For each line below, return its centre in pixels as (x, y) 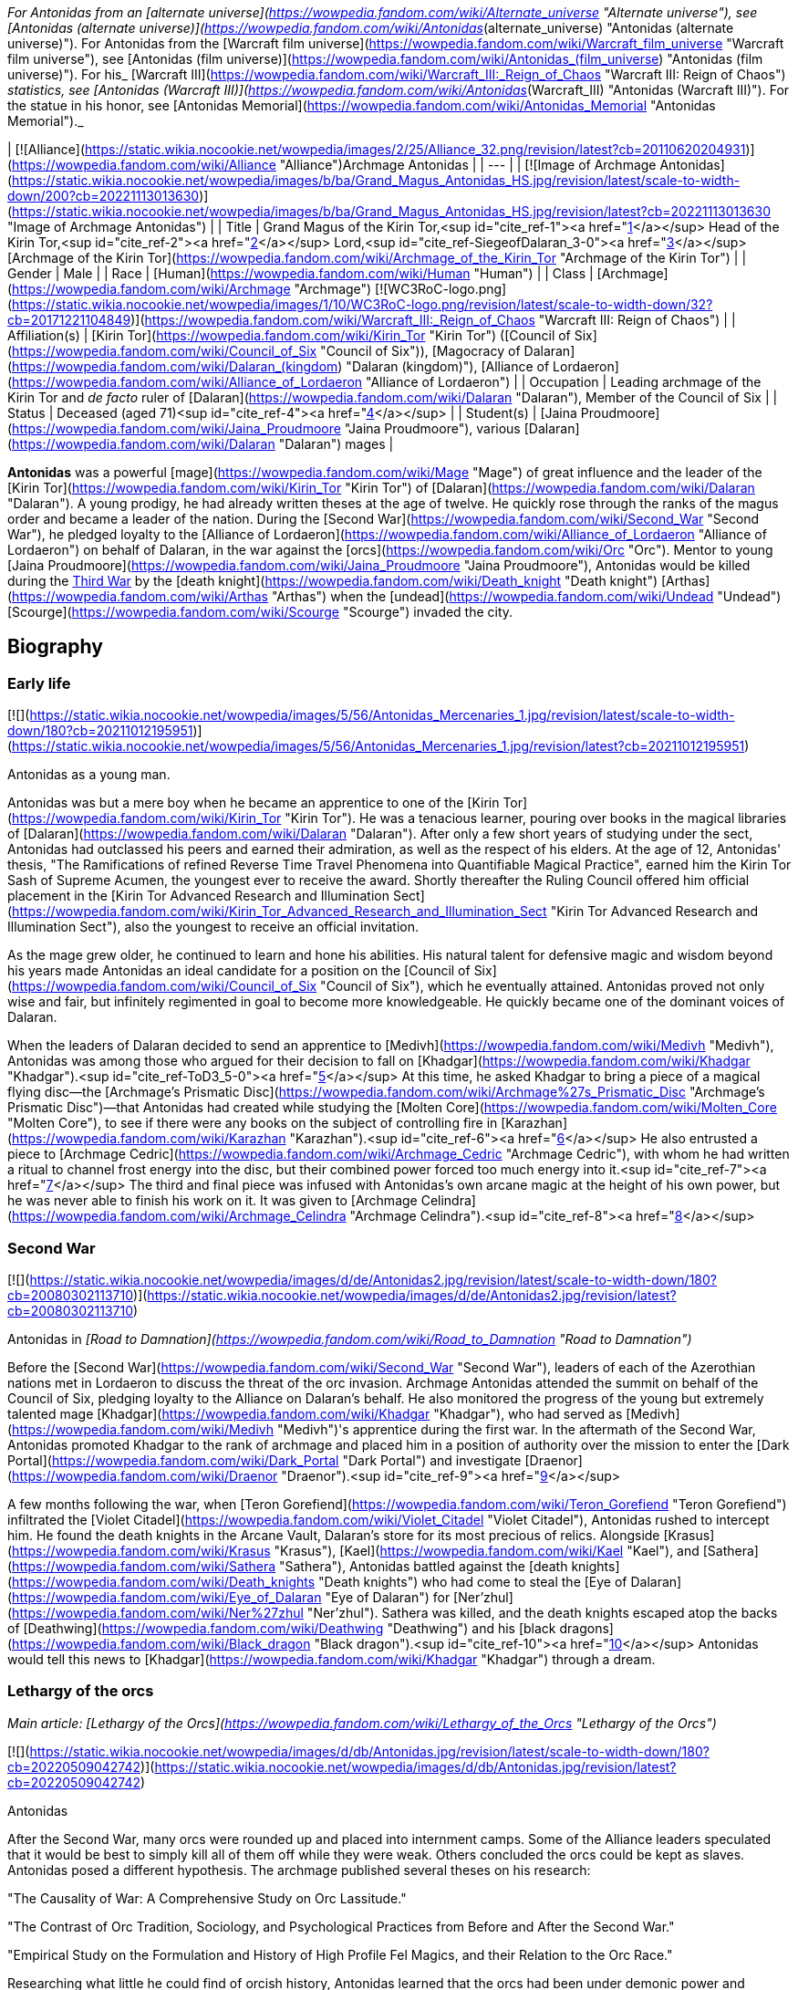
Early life (39, 683)
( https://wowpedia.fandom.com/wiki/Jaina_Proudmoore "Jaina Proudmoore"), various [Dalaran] (294, 428)
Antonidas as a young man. (89, 775)
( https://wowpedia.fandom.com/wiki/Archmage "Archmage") (190, 289)
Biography (55, 647)
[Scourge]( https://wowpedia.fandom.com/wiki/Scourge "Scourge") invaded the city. (260, 612)
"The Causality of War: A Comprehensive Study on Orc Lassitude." (207, 1898)
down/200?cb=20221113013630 (104, 196)
